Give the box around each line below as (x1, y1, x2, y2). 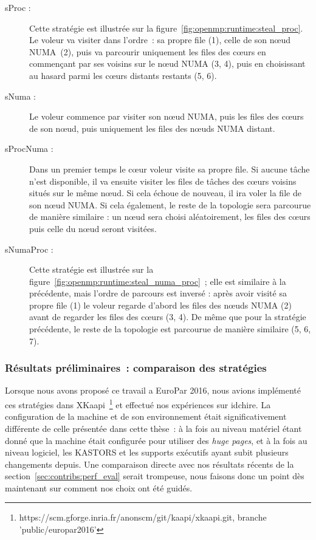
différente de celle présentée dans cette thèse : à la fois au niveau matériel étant (5, 422, 302, 434)
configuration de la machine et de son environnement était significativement (5, 410, 287, 423)
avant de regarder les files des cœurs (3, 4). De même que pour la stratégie (29, 310, 306, 323)
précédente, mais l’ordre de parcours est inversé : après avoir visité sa (29, 287, 287, 299)
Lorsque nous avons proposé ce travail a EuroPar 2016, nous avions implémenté (5, 384, 301, 397)
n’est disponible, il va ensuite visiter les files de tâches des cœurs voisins (29, 174, 297, 187)
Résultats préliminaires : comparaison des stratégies (5, 360, 267, 375)
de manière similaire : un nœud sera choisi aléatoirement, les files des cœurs (29, 210, 311, 223)
